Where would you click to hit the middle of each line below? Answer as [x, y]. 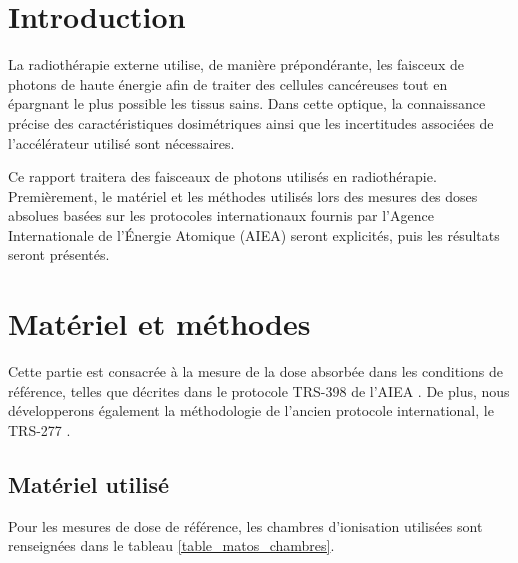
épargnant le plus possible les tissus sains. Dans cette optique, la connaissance [247, 103]
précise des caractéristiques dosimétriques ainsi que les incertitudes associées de [251, 122]
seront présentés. [59, 254]
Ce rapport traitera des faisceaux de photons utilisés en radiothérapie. [222, 176]
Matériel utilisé [89, 483]
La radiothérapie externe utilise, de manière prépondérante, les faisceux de [236, 64]
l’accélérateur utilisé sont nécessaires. [121, 142]
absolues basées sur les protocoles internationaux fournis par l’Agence [221, 215]
